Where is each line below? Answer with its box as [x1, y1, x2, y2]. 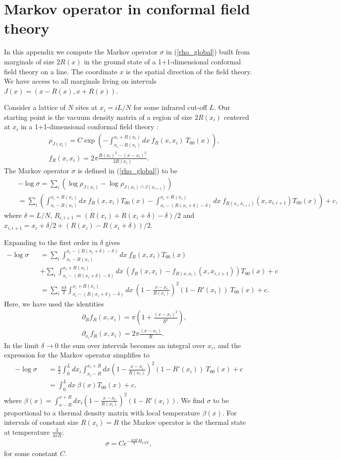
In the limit [4, 340, 39, 350]
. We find [176, 395, 205, 405]
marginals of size [4, 56, 55, 66]
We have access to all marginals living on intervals [4, 76, 157, 86]
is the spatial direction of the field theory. [126, 66, 252, 76]
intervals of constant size [4, 417, 79, 427]
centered [224, 111, 249, 122]
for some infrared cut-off [133, 102, 207, 112]
